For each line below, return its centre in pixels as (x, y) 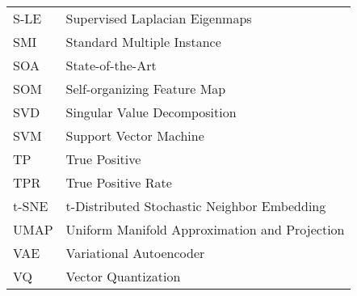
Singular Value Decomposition (151, 112)
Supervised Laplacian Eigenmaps (159, 18)
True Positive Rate (119, 182)
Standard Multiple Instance (143, 42)
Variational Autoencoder (135, 253)
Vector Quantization (123, 276)
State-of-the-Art (111, 65)
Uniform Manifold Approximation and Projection (205, 229)
